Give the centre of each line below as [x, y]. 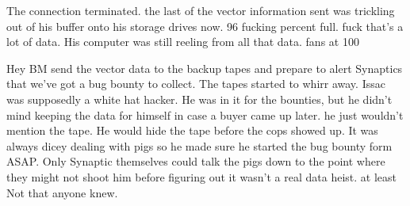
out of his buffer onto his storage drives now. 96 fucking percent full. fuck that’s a [205, 26]
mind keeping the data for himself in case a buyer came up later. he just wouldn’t [205, 114]
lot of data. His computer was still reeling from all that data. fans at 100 [183, 42]
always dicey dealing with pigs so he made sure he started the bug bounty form [199, 145]
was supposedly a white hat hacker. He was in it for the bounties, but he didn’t [199, 99]
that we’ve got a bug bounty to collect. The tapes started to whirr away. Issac [196, 84]
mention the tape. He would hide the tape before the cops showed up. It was [192, 130]
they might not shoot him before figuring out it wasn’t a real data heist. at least [201, 176]
